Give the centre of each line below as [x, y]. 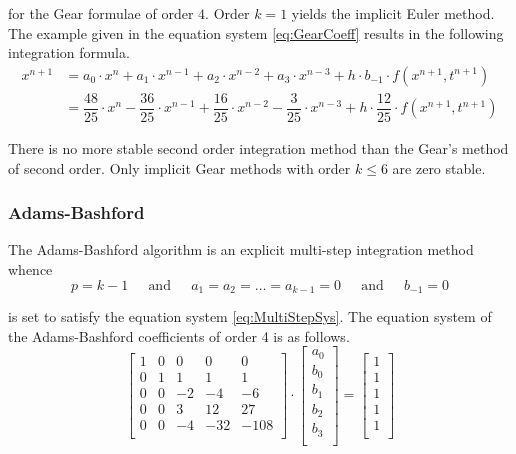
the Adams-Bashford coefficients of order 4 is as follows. [179, 335]
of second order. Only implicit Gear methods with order [179, 167]
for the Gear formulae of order [101, 13]
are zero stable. [439, 167]
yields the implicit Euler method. [393, 13]
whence [30, 268]
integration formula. [69, 52]
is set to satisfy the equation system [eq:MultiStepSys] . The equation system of [250, 315]
